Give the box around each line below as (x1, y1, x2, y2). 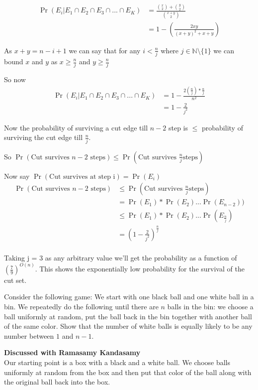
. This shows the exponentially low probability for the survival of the (35, 263, 245, 274)
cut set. (4, 274, 27, 285)
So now (4, 74, 26, 85)
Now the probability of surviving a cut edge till (4, 122, 148, 132)
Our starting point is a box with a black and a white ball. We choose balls (4, 357, 231, 368)
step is (168, 122, 188, 132)
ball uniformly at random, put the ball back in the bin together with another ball (4, 311, 252, 321)
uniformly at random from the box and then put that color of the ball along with (4, 367, 252, 377)
